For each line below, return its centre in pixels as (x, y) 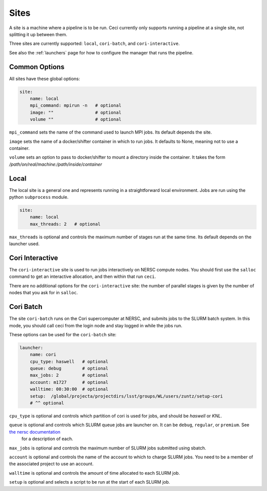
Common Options (37, 67)
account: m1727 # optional (69, 382)
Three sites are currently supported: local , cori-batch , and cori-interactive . (94, 44)
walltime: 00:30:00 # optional (69, 389)
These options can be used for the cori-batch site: (63, 334)
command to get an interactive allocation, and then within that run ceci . (83, 276)
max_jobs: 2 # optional (69, 375)
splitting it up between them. (38, 34)
